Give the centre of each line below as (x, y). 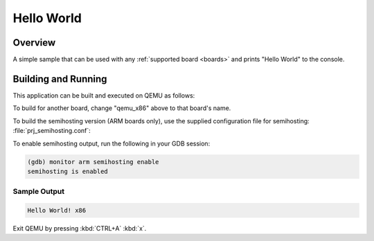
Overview (34, 43)
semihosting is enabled (68, 171)
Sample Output (39, 192)
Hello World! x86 (57, 211)
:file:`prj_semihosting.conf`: (52, 131)
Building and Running (60, 79)
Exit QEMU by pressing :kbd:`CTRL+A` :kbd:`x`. (80, 229)
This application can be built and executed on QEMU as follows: (104, 95)
